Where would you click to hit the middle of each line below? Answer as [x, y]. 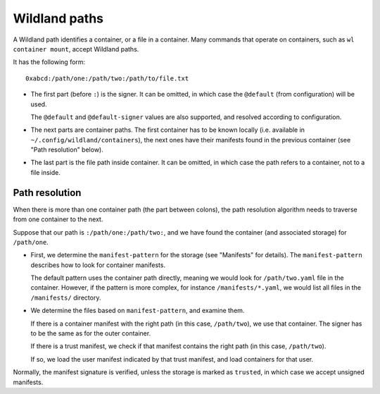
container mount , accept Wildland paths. [76, 49]
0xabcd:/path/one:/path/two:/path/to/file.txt [107, 78]
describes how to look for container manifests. [98, 265]
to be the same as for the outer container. [91, 333]
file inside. [46, 172]
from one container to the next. [58, 219]
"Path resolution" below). [67, 150]
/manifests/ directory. [66, 297]
